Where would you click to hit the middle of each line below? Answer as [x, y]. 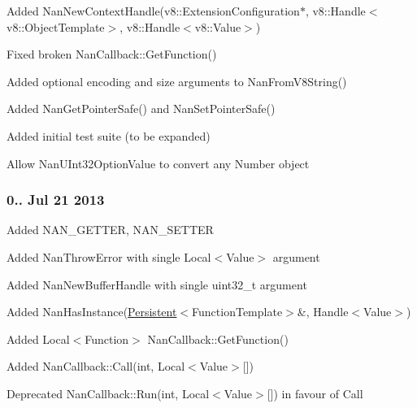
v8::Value [218, 26]
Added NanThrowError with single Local [109, 256]
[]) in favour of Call [315, 393]
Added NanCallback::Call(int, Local [96, 366]
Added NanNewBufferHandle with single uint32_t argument [157, 284]
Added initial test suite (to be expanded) [109, 135]
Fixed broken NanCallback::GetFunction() [112, 54]
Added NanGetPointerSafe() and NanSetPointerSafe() [141, 109]
